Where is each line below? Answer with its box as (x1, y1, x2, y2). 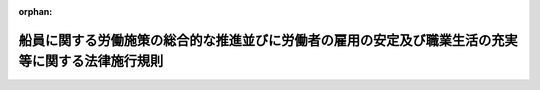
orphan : (18, 6, 53, 17)
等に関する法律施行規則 (18, 53, 164, 70)
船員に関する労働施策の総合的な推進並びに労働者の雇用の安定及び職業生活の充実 (18, 31, 518, 49)
